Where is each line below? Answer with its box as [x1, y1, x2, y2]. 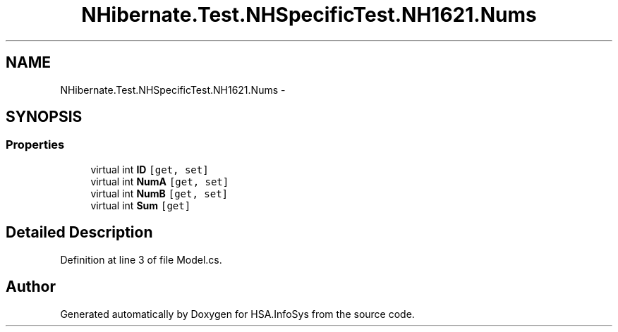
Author [6, 278, 56, 296]
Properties [6, 137, 65, 152]
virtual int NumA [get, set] [90, 175, 229, 187]
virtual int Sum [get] [90, 199, 191, 211]
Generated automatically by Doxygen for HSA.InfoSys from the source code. [60, 307, 415, 320]
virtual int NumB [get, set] [90, 187, 229, 199]
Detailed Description [6, 223, 153, 242]
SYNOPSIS [6, 108, 83, 126]
